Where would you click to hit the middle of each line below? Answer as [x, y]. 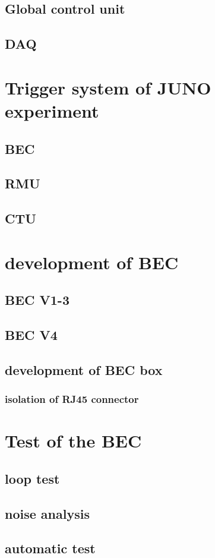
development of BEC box [84, 369]
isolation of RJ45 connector [72, 399]
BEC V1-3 [37, 300]
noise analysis [47, 513]
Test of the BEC [73, 441]
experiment [52, 110]
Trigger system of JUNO [108, 87]
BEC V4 [31, 335]
